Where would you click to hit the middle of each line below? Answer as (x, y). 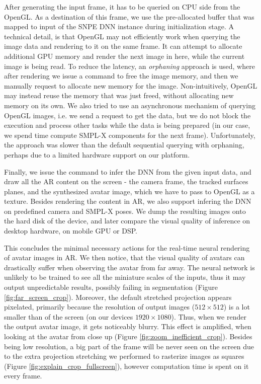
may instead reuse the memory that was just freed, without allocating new (119, 95)
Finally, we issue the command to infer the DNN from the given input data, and (128, 171)
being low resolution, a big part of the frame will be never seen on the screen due (129, 346)
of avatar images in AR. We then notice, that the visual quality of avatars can (124, 257)
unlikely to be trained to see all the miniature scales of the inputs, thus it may (125, 277)
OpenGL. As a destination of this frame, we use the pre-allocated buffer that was (129, 16)
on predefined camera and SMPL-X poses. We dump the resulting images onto (125, 211)
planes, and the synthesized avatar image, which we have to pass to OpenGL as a (129, 191)
